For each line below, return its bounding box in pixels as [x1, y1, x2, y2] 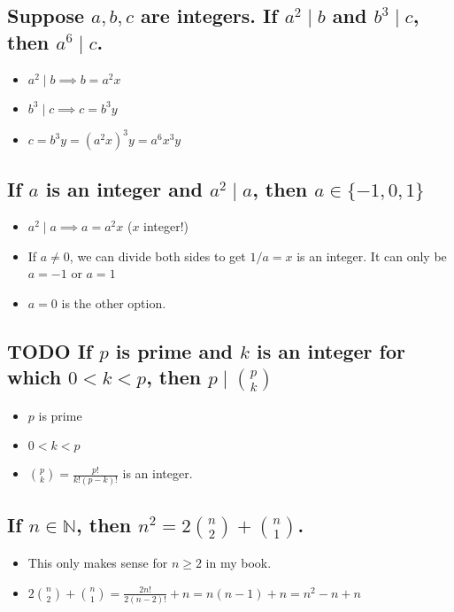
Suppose [7, 2, 85, 29]
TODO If [7, 337, 93, 365]
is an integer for [257, 337, 405, 365]
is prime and [115, 337, 234, 365]
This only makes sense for [27, 554, 168, 572]
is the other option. [61, 294, 166, 313]
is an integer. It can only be [296, 246, 447, 265]
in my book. [205, 554, 272, 572]
